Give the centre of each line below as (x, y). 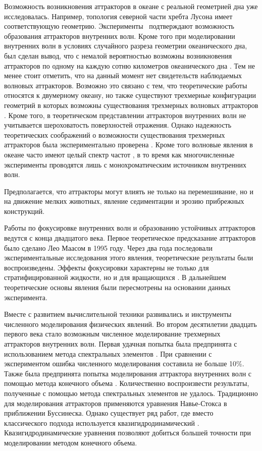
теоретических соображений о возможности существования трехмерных (115, 134)
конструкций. (24, 211)
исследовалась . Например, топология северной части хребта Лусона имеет (118, 16)
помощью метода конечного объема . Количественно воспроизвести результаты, (127, 383)
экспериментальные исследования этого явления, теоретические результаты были (129, 258)
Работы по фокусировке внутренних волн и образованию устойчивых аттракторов (130, 228)
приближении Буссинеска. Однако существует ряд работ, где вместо (109, 413)
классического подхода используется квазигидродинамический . (102, 422)
